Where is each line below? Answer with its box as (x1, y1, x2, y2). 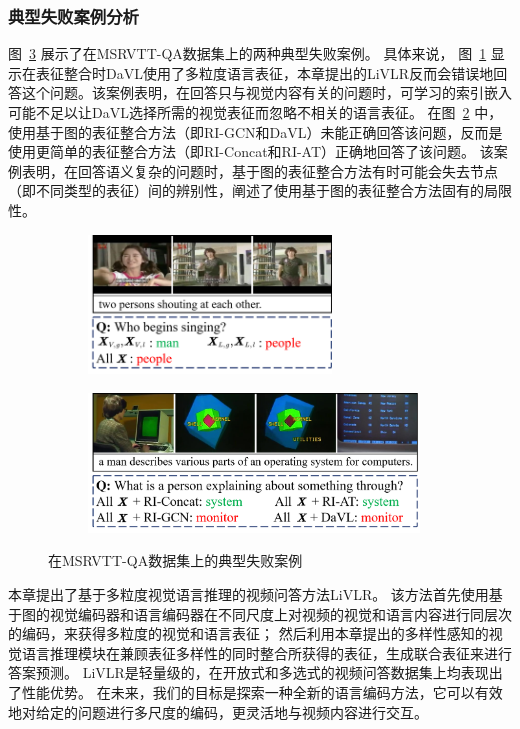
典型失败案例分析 (8, 3, 139, 28)
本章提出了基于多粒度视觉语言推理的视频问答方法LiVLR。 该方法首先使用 (8, 584, 489, 604)
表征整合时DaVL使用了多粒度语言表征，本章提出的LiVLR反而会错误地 (35, 62, 494, 83)
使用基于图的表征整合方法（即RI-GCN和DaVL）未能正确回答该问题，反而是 (8, 121, 503, 142)
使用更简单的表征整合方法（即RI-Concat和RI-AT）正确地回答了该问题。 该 (8, 141, 494, 162)
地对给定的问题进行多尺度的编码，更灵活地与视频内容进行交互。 (8, 701, 428, 722)
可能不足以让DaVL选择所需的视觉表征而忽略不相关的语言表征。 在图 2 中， (8, 102, 503, 122)
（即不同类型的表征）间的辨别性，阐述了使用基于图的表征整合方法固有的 (8, 180, 484, 201)
